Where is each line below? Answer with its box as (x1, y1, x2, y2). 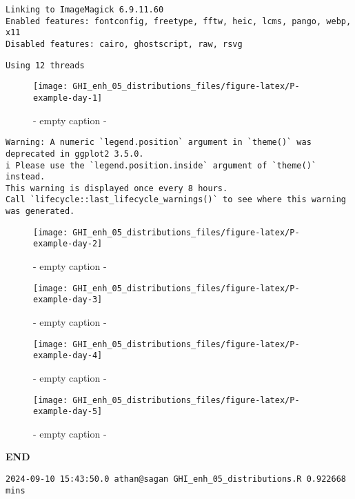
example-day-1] (33, 92, 103, 103)
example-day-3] (33, 295, 103, 305)
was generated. (6, 206, 75, 217)
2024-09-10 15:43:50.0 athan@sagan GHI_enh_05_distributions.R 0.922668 (6, 474, 346, 484)
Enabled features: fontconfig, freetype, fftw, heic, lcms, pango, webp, (6, 16, 352, 26)
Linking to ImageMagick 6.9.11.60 (6, 5, 164, 14)
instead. (6, 172, 45, 182)
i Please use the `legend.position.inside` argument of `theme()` (6, 160, 317, 170)
